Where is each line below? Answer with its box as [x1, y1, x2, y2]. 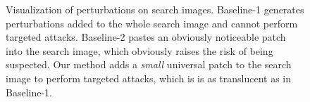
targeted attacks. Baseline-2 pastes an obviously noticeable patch [6, 30, 286, 44]
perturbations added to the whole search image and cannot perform [6, 15, 298, 30]
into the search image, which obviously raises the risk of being [6, 43, 273, 58]
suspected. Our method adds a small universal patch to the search [6, 57, 292, 72]
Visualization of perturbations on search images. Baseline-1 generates [6, 2, 304, 16]
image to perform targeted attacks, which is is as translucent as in [6, 70, 292, 85]
